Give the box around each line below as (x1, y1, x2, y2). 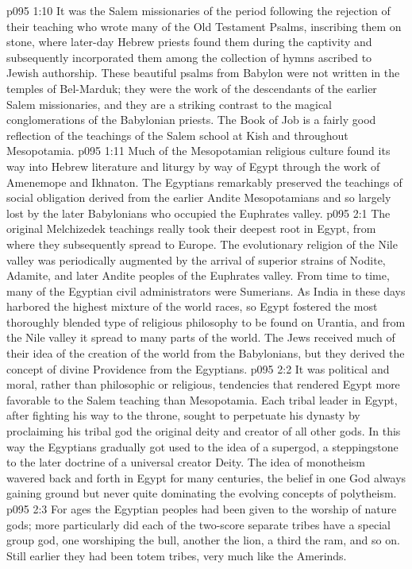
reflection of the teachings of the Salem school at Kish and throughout (6, 126, 348, 143)
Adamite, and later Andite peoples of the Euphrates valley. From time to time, (6, 267, 390, 284)
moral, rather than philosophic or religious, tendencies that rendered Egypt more (6, 376, 400, 393)
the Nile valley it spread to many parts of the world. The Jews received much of (6, 329, 395, 346)
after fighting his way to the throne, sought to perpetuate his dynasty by (6, 407, 360, 424)
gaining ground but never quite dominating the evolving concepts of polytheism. (6, 485, 397, 501)
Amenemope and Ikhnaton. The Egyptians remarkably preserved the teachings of (6, 173, 402, 190)
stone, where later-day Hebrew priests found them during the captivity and (6, 33, 372, 50)
